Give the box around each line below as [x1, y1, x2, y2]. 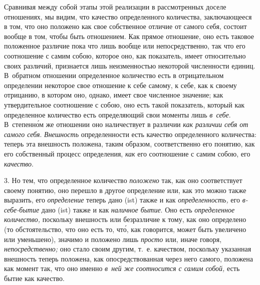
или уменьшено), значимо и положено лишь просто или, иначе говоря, [4, 233, 222, 244]
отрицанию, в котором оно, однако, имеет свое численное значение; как [4, 89, 223, 100]
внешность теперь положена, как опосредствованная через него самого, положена [4, 253, 253, 263]
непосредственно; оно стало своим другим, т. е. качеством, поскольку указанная [4, 243, 251, 254]
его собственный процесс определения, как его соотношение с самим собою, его [4, 148, 250, 158]
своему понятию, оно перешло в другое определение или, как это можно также [4, 184, 246, 195]
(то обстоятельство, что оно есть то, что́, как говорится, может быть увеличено [4, 224, 246, 234]
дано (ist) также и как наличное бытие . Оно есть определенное [41, 204, 235, 214]
